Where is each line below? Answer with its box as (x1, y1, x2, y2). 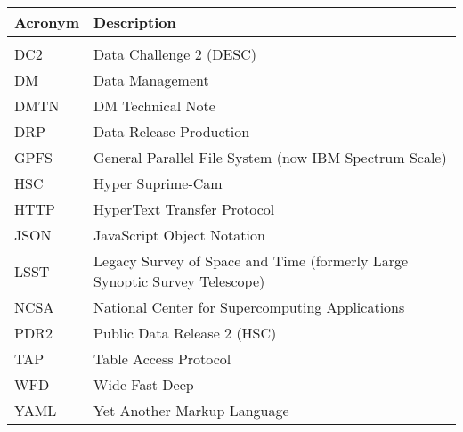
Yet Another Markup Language (93, 400, 289, 420)
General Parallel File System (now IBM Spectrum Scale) (93, 147, 447, 167)
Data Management (93, 69, 209, 90)
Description (93, 12, 176, 32)
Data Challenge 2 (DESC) (93, 44, 257, 64)
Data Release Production (93, 121, 250, 142)
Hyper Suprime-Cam (93, 173, 223, 193)
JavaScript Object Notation (93, 224, 265, 245)
